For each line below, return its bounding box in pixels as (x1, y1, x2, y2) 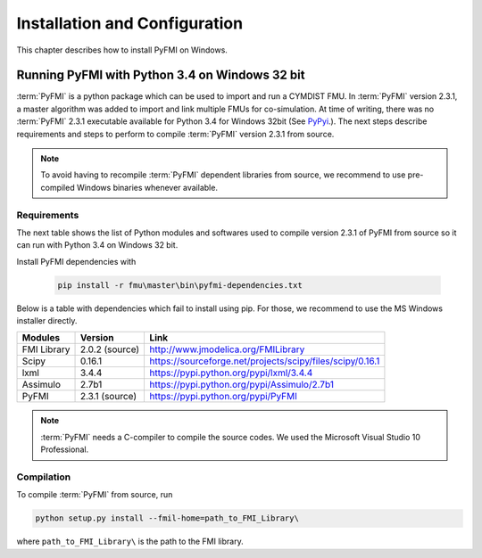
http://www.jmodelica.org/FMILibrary (149, 343, 305, 356)
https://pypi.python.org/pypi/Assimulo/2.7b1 (149, 379, 335, 391)
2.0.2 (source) (79, 343, 140, 356)
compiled (40, 182, 75, 193)
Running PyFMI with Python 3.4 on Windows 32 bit (16, 68, 305, 83)
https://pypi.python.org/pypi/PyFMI (149, 390, 298, 403)
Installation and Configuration (16, 13, 244, 33)
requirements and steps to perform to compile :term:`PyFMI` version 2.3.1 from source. (16, 128, 335, 139)
